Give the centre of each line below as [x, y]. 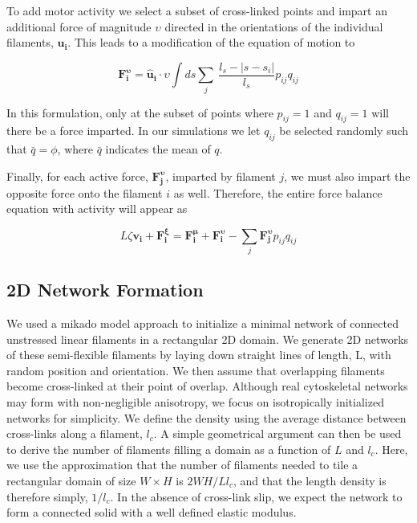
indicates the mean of [158, 149]
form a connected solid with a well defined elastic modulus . [152, 512]
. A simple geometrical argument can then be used [277, 433]
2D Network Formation [105, 290]
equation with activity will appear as [97, 208]
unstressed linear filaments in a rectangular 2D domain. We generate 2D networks [208, 339]
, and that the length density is [310, 481]
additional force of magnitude [79, 26]
